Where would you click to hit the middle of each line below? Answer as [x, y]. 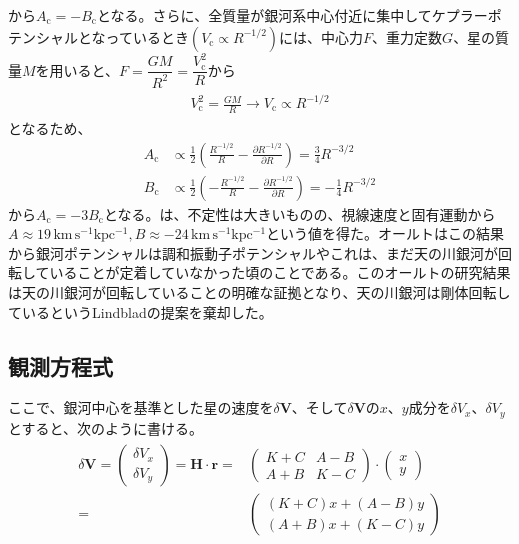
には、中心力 [321, 36]
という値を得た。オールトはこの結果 [385, 233]
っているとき [147, 36]
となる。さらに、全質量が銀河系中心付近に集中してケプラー [292, 15]
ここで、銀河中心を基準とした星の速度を [141, 407]
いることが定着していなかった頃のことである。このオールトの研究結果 [280, 272]
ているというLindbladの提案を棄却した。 [140, 311]
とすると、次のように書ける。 [106, 427]
